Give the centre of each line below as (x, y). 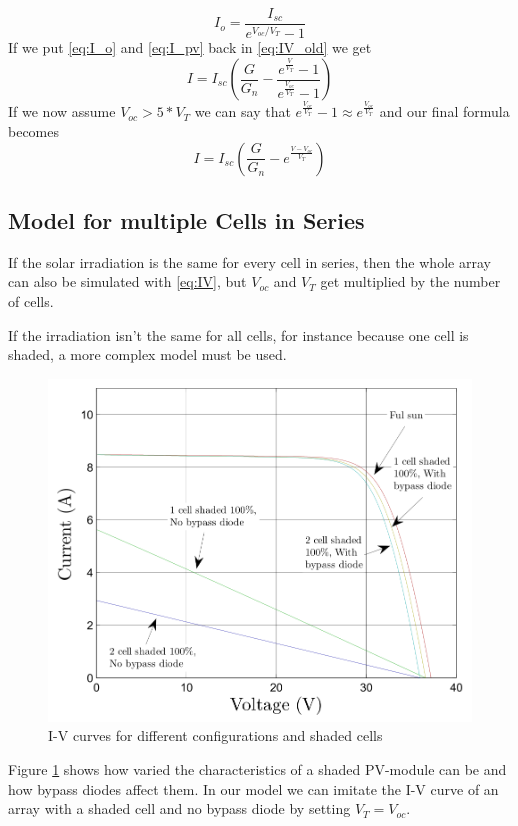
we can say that (242, 111)
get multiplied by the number (410, 281)
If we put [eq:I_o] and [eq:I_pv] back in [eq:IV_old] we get (190, 47)
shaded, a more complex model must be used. (147, 354)
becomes (34, 130)
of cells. (31, 300)
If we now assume (62, 111)
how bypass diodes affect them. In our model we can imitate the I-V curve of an (253, 788)
